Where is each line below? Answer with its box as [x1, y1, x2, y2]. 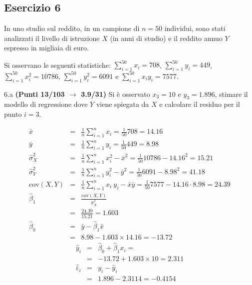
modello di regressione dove [4, 99, 88, 109]
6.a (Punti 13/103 [4, 88, 65, 99]
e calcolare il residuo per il [159, 99, 240, 109]
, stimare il [215, 88, 248, 99]
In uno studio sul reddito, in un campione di [4, 23, 140, 33]
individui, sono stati [164, 23, 226, 33]
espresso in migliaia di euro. [4, 42, 89, 53]
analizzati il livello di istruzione [4, 32, 100, 43]
